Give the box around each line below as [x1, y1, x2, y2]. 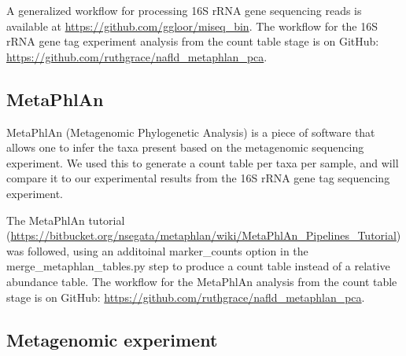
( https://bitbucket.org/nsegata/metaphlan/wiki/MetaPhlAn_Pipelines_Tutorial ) [6, 227, 401, 244]
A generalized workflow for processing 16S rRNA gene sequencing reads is [6, 2, 362, 18]
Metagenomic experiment [6, 327, 218, 351]
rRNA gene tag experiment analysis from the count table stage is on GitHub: [6, 33, 379, 50]
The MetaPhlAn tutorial [6, 211, 125, 228]
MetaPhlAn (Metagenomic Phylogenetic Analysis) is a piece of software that [6, 123, 375, 140]
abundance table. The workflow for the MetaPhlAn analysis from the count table [6, 273, 397, 289]
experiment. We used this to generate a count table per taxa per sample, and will [6, 154, 399, 171]
